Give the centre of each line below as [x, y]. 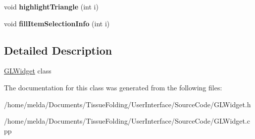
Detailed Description [58, 50]
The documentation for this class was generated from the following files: [113, 87]
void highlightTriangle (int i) [51, 6]
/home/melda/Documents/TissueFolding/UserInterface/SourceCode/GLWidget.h [127, 104]
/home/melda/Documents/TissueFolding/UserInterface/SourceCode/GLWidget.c [127, 121]
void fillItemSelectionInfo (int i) [57, 23]
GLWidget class [28, 71]
